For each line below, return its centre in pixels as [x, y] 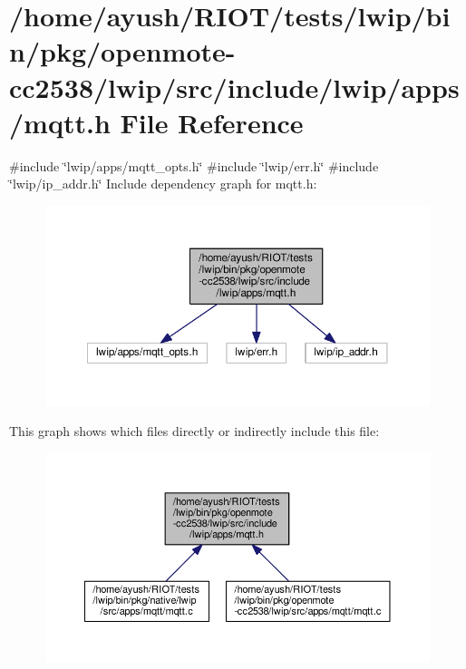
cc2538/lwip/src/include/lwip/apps [234, 87]
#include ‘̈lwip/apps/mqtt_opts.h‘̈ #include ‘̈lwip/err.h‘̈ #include [194, 165]
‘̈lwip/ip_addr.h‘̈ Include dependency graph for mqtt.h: [163, 184]
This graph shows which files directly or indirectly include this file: [194, 431]
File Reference [212, 122]
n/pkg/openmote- [122, 51]
